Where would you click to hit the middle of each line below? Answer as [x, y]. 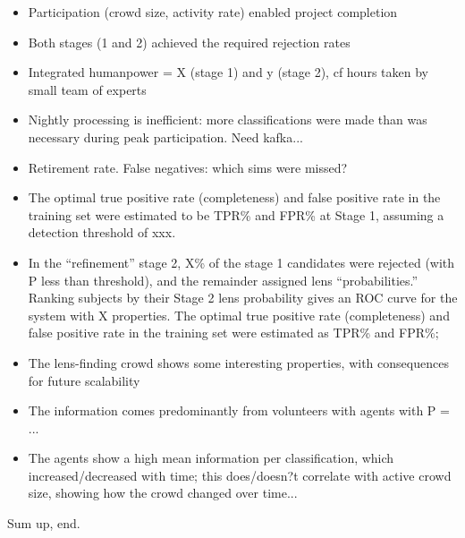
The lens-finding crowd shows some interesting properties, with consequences [238, 362]
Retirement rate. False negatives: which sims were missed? [188, 167]
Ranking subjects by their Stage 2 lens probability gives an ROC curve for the [243, 298]
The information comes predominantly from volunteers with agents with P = [239, 410]
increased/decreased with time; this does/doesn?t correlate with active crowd [240, 475]
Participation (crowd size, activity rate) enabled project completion [213, 12]
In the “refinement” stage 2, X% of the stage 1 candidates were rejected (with [241, 262]
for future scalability [84, 380]
